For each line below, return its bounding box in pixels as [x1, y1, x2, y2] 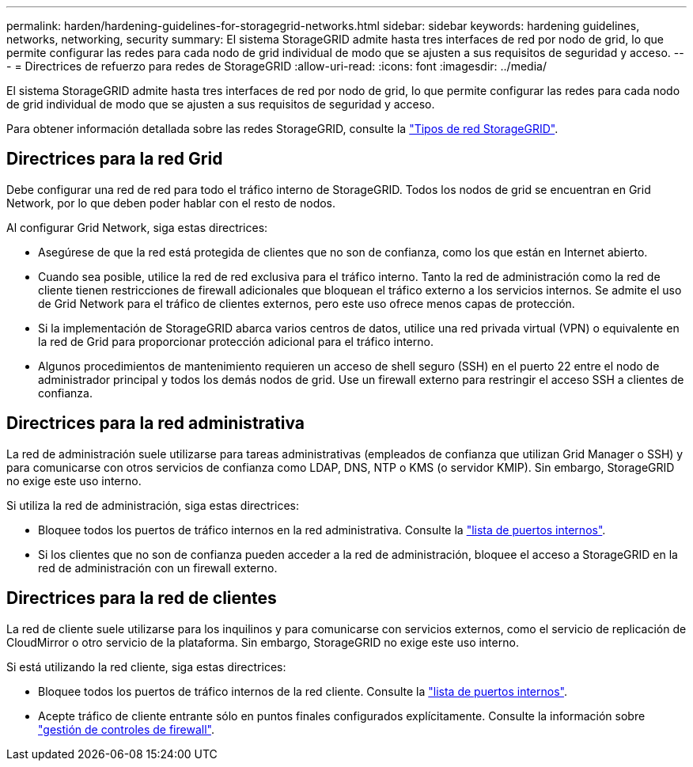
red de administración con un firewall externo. [38, 560, 278, 575]
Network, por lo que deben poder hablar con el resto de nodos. [6, 196, 336, 210]
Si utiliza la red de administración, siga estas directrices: [6, 498, 299, 512]
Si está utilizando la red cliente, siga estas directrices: [6, 659, 286, 674]
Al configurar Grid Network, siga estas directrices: [6, 220, 268, 234]
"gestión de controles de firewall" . [38, 722, 214, 736]
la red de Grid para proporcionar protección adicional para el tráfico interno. [38, 334, 434, 348]
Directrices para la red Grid [6, 149, 223, 169]
